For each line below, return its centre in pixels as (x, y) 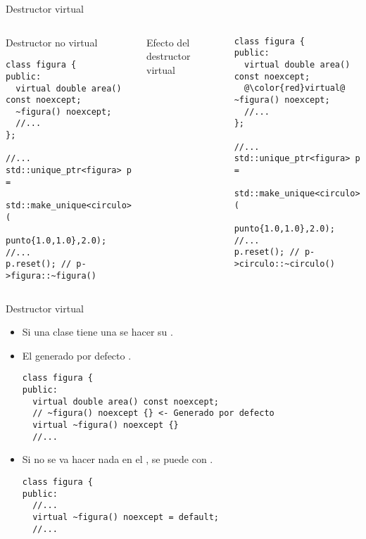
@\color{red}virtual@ (295, 88)
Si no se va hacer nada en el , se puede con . (118, 459)
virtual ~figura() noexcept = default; (126, 517)
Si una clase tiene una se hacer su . (97, 332)
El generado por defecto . (77, 355)
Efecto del (168, 42)
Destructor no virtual (52, 42)
